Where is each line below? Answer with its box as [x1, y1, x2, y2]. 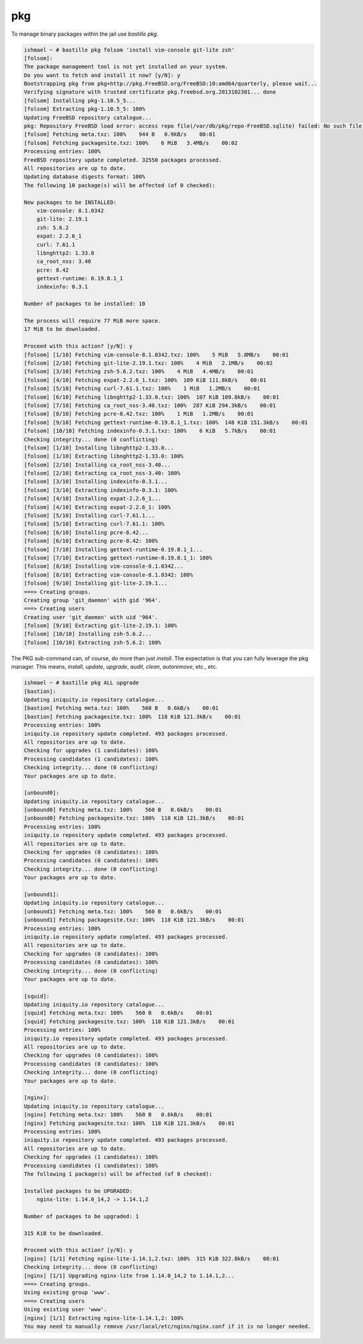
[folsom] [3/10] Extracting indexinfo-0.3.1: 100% [24, 487, 178, 493]
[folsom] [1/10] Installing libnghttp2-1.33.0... [24, 444, 174, 451]
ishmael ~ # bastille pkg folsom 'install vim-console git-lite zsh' [24, 46, 235, 53]
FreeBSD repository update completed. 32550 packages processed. [24, 156, 222, 163]
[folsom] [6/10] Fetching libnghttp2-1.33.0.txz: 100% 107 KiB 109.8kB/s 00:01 [24, 393, 280, 401]
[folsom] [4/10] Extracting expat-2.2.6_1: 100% [24, 503, 171, 511]
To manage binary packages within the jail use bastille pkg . [11, 30, 159, 38]
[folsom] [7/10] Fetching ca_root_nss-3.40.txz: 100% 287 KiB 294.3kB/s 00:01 [24, 402, 276, 408]
